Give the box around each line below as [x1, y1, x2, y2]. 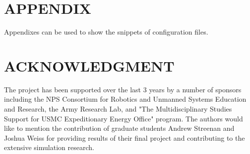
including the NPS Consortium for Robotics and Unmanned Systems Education [4, 94, 247, 104]
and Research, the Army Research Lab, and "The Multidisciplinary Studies [4, 104, 232, 114]
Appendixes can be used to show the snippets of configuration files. [4, 27, 208, 37]
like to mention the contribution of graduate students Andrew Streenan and [4, 123, 235, 133]
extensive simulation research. [4, 142, 94, 153]
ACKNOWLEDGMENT [4, 55, 175, 76]
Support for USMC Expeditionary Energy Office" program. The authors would [4, 113, 243, 123]
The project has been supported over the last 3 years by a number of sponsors [4, 84, 242, 94]
